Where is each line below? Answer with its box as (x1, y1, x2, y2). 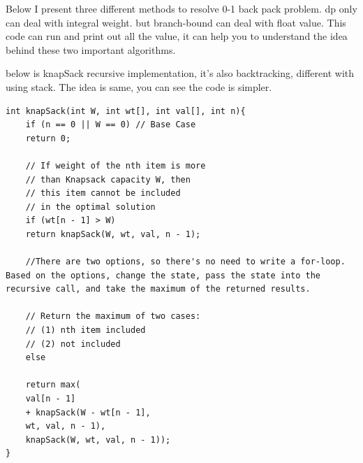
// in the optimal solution (25, 201, 156, 212)
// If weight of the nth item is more (25, 160, 206, 171)
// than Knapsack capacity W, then (25, 174, 191, 185)
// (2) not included (25, 339, 121, 349)
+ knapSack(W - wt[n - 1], (25, 407, 151, 418)
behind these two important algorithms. (6, 42, 176, 57)
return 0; (25, 133, 71, 143)
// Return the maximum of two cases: (25, 311, 201, 322)
